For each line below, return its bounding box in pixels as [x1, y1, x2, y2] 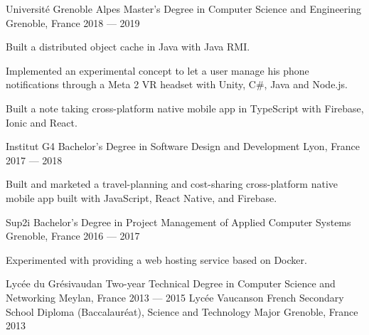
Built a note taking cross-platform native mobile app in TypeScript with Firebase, [6, 100, 364, 115]
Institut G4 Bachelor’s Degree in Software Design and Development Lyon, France [6, 139, 360, 154]
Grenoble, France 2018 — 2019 [6, 15, 140, 30]
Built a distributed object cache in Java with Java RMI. [6, 39, 250, 54]
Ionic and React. [6, 115, 77, 129]
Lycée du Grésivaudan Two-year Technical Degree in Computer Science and [6, 276, 336, 291]
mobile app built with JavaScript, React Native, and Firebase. [6, 190, 277, 205]
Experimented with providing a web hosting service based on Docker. [6, 252, 307, 267]
